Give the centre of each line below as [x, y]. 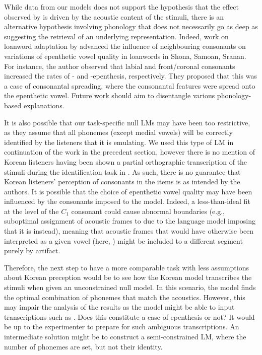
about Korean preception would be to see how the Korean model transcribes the [128, 277]
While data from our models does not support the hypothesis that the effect [122, 7]
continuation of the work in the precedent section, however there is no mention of [130, 152]
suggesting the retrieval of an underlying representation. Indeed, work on [116, 36]
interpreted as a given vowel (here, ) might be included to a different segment [123, 240]
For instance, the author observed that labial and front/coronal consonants [120, 66]
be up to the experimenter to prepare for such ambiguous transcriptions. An [122, 327]
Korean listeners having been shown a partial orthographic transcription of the [126, 161]
